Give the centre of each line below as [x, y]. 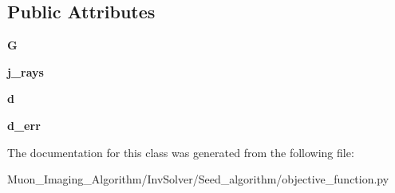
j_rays [26, 71]
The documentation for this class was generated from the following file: [181, 152]
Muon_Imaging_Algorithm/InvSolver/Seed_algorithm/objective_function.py [198, 179]
